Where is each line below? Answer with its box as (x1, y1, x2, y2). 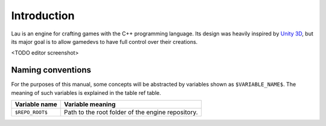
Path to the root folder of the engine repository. (63, 108, 199, 116)
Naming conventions (11, 65, 92, 75)
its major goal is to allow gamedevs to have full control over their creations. (11, 38, 198, 45)
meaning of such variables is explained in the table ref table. (11, 89, 161, 96)
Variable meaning (63, 100, 116, 109)
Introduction (11, 9, 75, 22)
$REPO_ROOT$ (14, 109, 48, 115)
